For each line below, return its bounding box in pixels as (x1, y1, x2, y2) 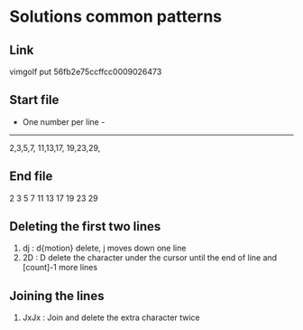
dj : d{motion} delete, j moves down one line (22, 242, 187, 254)
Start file (9, 92, 60, 108)
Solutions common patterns (9, 6, 223, 27)
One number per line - (22, 116, 106, 127)
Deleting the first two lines (9, 219, 161, 234)
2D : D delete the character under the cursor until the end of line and (22, 252, 278, 263)
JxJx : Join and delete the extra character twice (22, 312, 200, 323)
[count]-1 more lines (22, 262, 97, 273)
